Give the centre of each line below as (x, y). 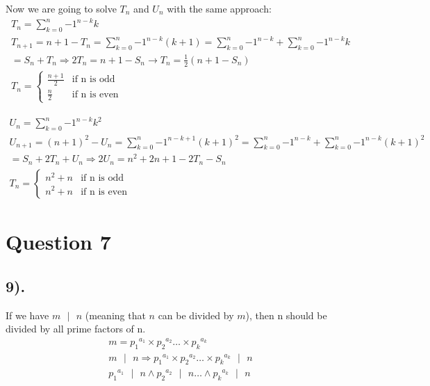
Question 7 (58, 242)
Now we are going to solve (61, 8)
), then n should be (286, 315)
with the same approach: (219, 8)
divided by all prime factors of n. (76, 329)
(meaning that (115, 315)
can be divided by (196, 315)
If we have (27, 315)
